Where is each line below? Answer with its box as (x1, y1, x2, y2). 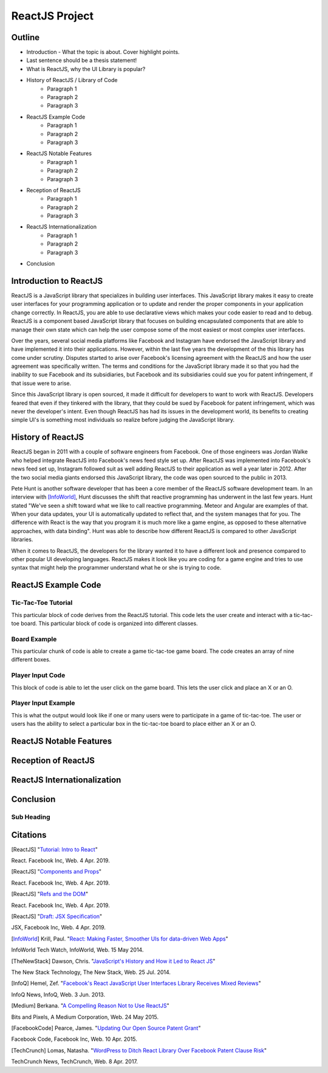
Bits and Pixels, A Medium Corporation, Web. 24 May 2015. (11, 1013, 159, 1021)
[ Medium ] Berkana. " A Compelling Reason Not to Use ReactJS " (11, 1002, 169, 1009)
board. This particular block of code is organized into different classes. (20, 619, 198, 627)
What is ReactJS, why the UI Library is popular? (26, 65, 146, 72)
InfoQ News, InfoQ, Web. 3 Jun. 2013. (11, 991, 106, 998)
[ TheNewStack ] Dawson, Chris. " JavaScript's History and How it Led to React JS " (11, 957, 216, 965)
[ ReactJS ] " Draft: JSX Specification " (11, 913, 103, 920)
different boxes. (11, 656, 51, 663)
